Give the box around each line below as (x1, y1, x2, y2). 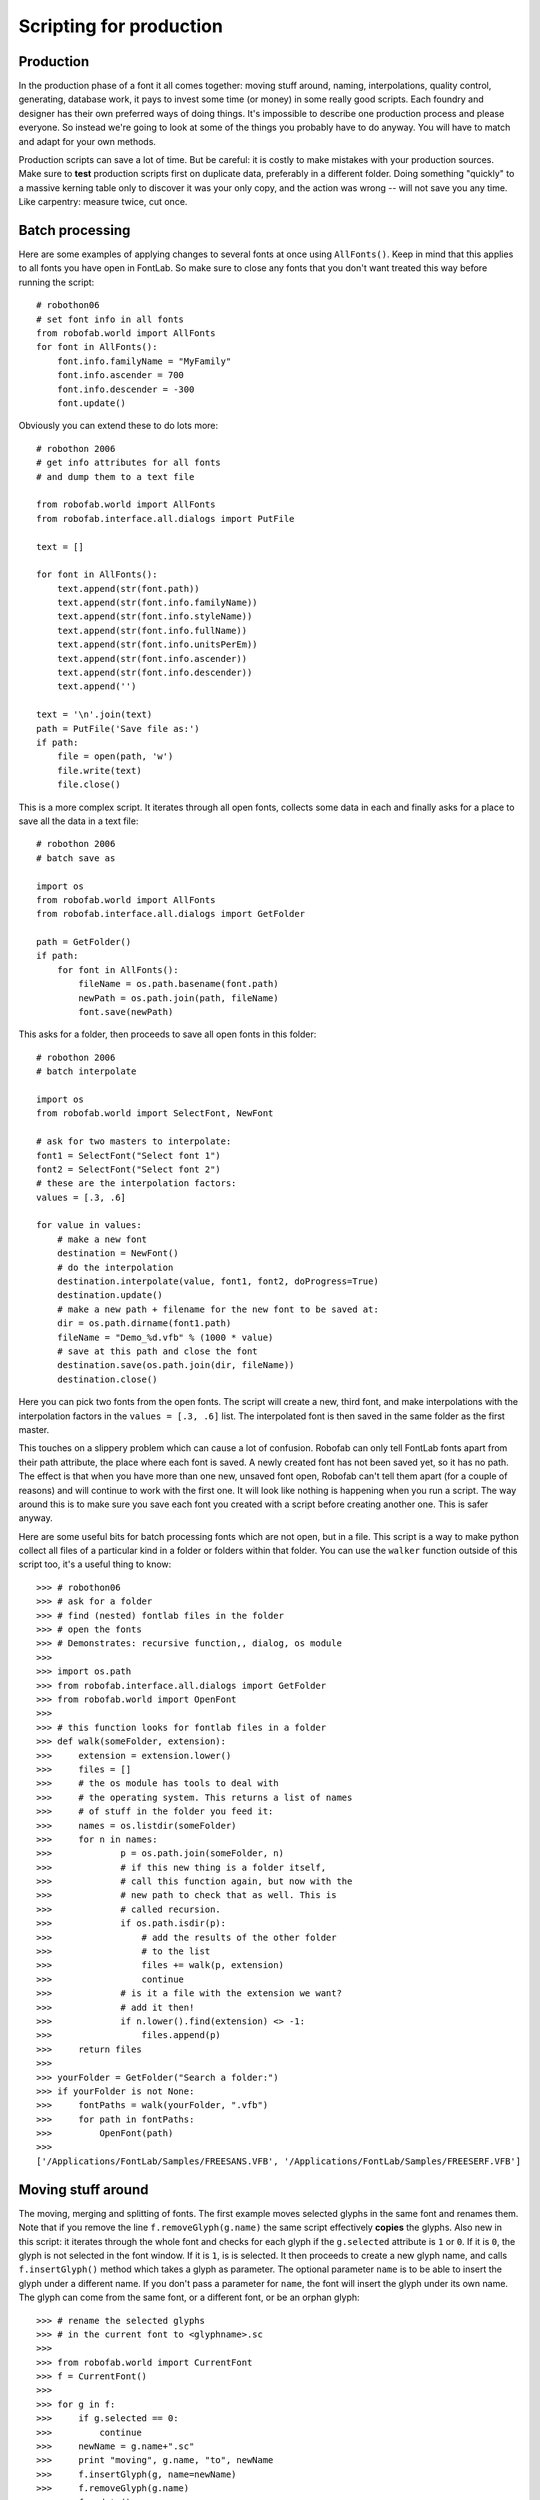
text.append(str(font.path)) (56, 583, 200, 594)
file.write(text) (56, 765, 142, 776)
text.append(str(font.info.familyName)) (56, 597, 259, 609)
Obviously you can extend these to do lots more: (18, 420, 219, 432)
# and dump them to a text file (36, 471, 195, 482)
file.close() (56, 779, 121, 790)
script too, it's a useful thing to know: (18, 1558, 172, 1570)
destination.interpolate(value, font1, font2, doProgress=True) (56, 1276, 379, 1287)
